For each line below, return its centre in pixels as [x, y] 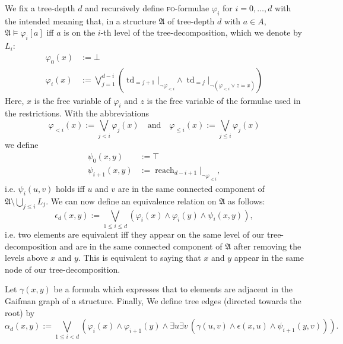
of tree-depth [191, 20]
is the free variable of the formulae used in [224, 100]
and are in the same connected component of [141, 246]
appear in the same [269, 258]
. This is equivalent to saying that [139, 258]
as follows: [246, 201]
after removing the [267, 246]
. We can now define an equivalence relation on [131, 201]
